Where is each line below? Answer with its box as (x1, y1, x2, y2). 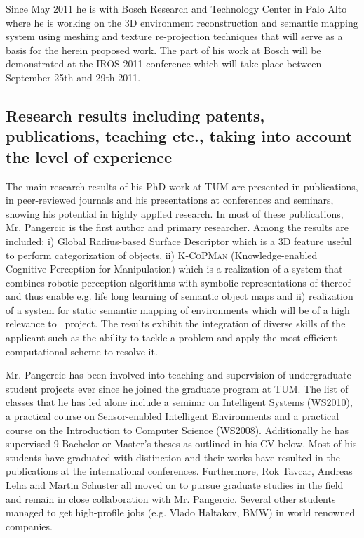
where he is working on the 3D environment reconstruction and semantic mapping (6, 15, 358, 29)
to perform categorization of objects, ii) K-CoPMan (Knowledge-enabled (6, 247, 318, 262)
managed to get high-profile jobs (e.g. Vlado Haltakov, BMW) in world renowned (6, 505, 356, 520)
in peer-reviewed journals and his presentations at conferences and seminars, (6, 192, 334, 207)
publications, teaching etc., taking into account (6, 125, 353, 147)
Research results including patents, (6, 104, 265, 126)
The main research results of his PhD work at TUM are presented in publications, (6, 178, 358, 193)
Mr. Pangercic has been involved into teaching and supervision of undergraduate (6, 367, 351, 382)
